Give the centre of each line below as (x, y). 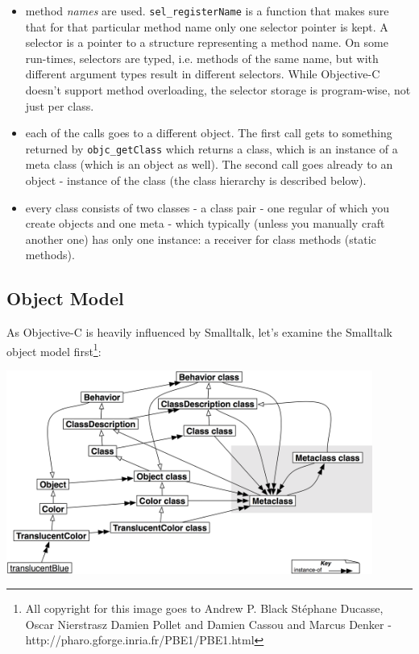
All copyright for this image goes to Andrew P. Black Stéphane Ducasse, (204, 608)
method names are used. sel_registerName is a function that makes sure (207, 10)
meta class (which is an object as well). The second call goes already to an (209, 164)
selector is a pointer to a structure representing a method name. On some (207, 42)
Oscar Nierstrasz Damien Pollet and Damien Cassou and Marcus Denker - (208, 624)
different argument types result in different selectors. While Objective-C (203, 74)
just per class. (60, 105)
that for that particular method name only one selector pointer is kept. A (207, 26)
